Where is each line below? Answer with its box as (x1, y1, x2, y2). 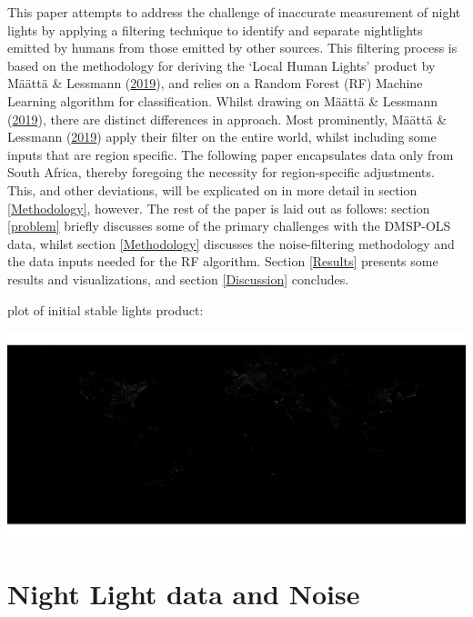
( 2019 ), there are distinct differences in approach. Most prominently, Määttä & (7, 109, 448, 128)
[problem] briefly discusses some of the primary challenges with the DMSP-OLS (7, 216, 451, 235)
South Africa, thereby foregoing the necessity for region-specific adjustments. (7, 163, 435, 182)
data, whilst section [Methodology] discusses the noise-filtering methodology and (7, 234, 455, 253)
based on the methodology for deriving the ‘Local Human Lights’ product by (7, 55, 436, 75)
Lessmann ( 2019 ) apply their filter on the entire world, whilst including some (7, 127, 437, 146)
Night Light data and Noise (7, 575, 360, 612)
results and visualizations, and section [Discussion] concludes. (7, 269, 349, 288)
